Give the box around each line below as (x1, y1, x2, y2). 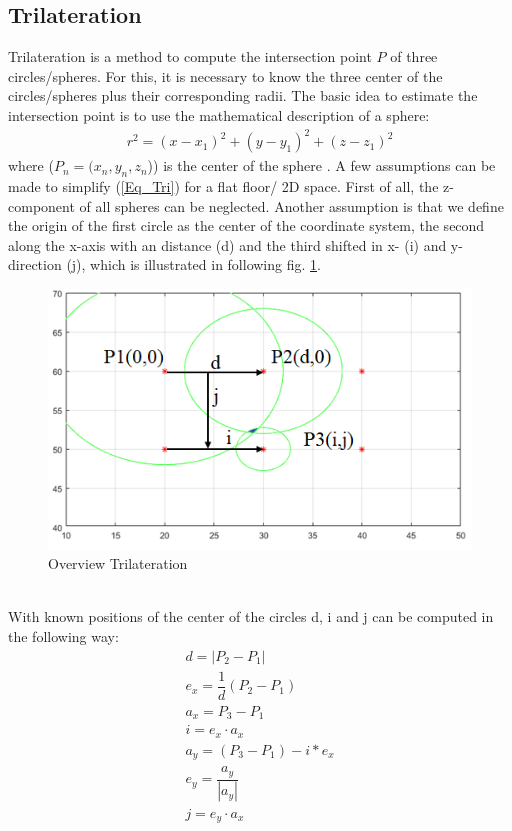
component (8, 195, 75, 216)
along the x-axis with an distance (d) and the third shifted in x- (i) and (8, 234, 447, 255)
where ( (8, 155, 54, 176)
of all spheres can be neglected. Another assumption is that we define (79, 195, 504, 216)
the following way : (8, 625, 119, 646)
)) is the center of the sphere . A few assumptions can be (147, 155, 496, 176)
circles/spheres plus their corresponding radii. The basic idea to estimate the (8, 85, 478, 106)
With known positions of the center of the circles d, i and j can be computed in (8, 606, 494, 627)
